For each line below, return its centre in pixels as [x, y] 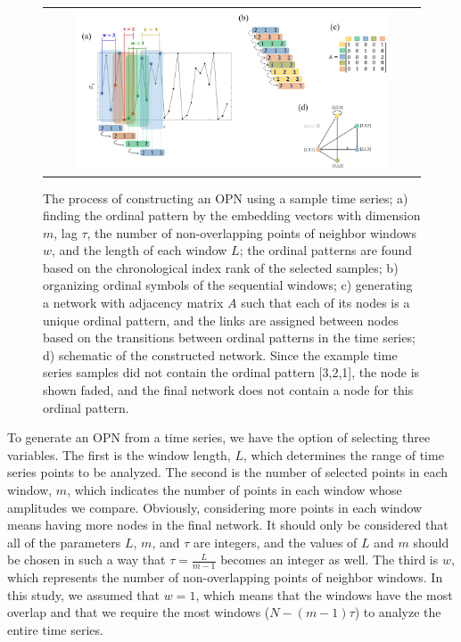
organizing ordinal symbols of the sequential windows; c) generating [228, 285]
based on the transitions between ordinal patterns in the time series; [229, 337]
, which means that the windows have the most [324, 594]
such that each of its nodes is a [325, 303]
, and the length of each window [140, 250]
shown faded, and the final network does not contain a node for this [228, 390]
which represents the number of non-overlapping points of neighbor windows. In [225, 577]
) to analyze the [398, 612]
